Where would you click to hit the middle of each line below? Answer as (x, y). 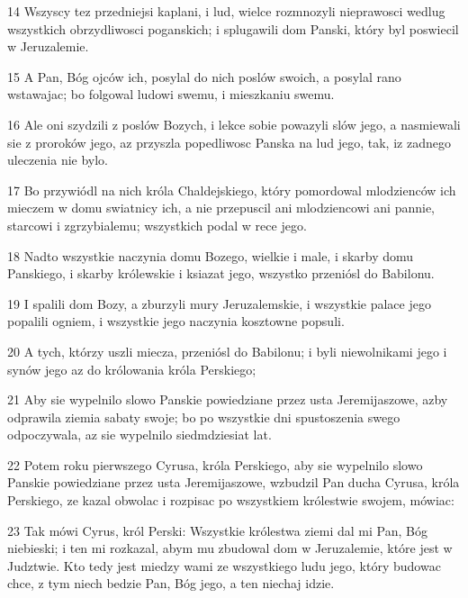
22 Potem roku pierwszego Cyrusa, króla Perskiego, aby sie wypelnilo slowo (215, 464)
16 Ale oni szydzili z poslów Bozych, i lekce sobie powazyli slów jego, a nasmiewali (234, 124)
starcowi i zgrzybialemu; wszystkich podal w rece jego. (157, 225)
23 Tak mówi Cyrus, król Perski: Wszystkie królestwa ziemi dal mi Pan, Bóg (217, 530)
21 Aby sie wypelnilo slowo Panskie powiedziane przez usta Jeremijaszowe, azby (228, 399)
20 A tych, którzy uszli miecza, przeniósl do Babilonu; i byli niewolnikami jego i (227, 351)
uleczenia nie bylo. (58, 160)
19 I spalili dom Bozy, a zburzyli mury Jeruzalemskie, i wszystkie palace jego (219, 303)
